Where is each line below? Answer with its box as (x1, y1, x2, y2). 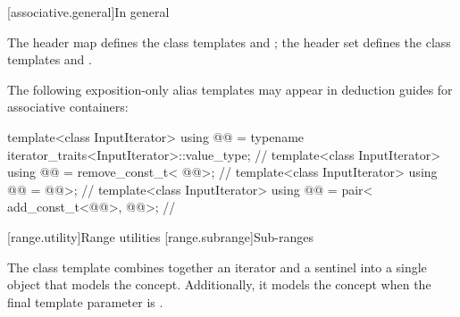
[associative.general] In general (7, 3, 170, 21)
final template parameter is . (7, 292, 163, 311)
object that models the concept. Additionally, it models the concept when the (7, 275, 431, 294)
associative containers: (7, 97, 129, 116)
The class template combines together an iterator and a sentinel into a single (7, 257, 427, 276)
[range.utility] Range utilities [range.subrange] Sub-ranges (7, 227, 314, 246)
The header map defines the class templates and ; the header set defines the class (7, 32, 451, 51)
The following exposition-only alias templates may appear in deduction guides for (7, 79, 453, 98)
